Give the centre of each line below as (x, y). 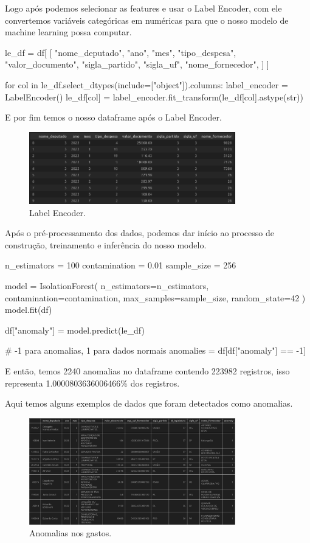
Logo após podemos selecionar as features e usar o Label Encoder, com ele (143, 8)
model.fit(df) (29, 310)
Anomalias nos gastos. (71, 533)
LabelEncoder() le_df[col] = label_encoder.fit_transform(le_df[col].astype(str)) (154, 96)
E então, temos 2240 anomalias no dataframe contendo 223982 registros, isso (147, 370)
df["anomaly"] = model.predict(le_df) (75, 330)
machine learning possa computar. (68, 32)
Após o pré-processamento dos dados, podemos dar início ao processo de (139, 233)
